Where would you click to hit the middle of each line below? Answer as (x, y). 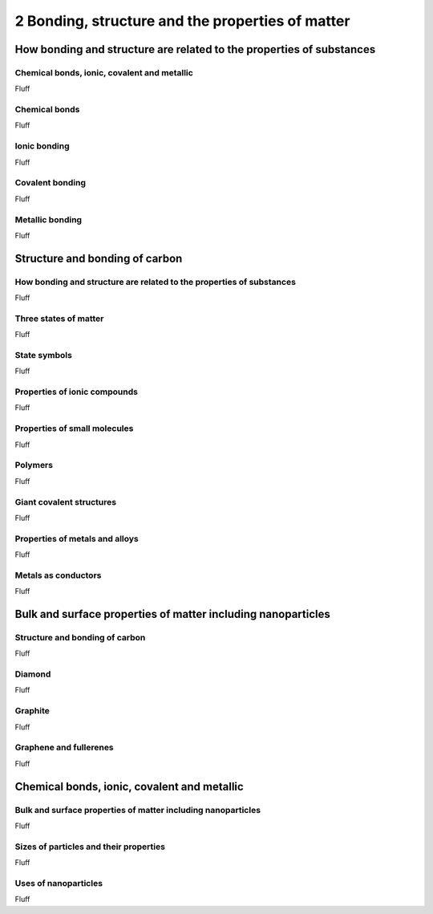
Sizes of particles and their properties (90, 847)
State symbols (43, 355)
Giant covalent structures (65, 502)
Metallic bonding (49, 219)
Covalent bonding (51, 183)
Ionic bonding (42, 146)
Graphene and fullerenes (64, 748)
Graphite (32, 711)
